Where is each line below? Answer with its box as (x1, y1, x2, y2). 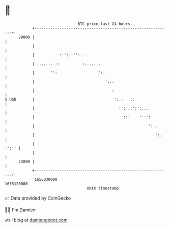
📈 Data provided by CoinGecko (5, 195, 71, 201)
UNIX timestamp (87, 185, 119, 191)
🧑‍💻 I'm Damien (5, 207, 36, 213)
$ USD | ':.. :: (5, 96, 135, 102)
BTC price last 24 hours (77, 21, 130, 26)
